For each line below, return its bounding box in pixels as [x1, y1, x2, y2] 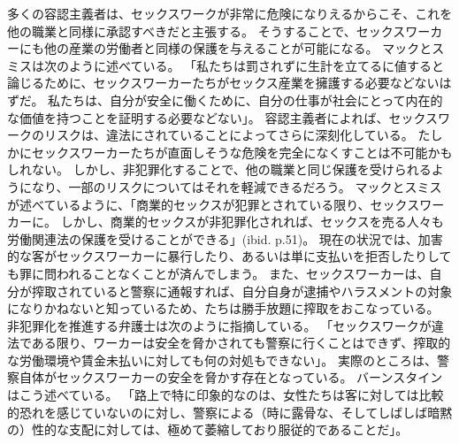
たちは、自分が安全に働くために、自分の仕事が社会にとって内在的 [60, 90, 443, 109]
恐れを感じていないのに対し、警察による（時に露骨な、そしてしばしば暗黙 [19, 402, 453, 421]
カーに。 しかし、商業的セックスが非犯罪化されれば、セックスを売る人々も [7, 212, 444, 231]
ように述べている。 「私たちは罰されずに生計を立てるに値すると [68, 56, 445, 74]
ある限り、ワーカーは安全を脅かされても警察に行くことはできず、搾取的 [31, 333, 451, 352]
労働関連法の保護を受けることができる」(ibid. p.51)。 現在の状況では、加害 [7, 229, 443, 248]
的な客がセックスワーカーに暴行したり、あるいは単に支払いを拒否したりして [7, 247, 452, 265]
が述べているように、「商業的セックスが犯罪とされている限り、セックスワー [7, 195, 445, 213]
